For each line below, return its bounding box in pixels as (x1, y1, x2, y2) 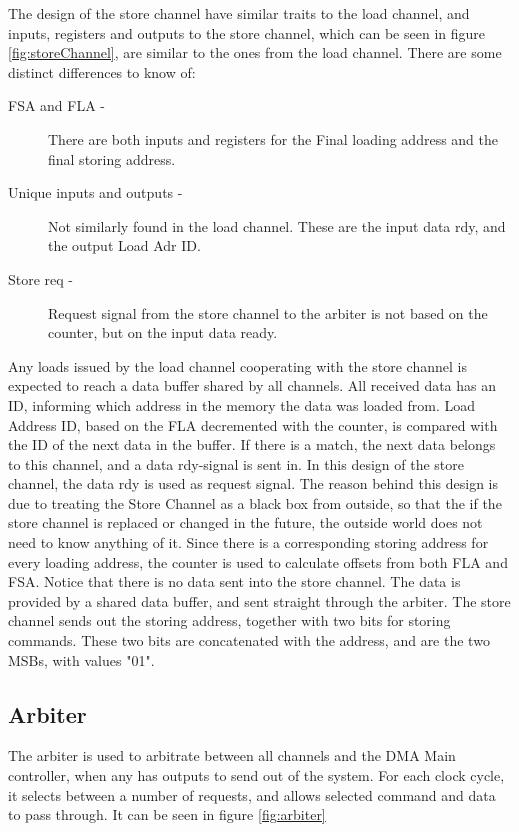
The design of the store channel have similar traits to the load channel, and (8, 3, 470, 23)
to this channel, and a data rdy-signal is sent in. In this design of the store (8, 453, 465, 474)
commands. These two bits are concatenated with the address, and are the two (8, 630, 490, 651)
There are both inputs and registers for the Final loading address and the (48, 128, 499, 149)
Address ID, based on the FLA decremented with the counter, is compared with (8, 414, 498, 435)
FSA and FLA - (8, 95, 106, 116)
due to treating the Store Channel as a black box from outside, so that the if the (8, 492, 502, 513)
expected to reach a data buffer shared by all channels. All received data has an (8, 375, 497, 396)
